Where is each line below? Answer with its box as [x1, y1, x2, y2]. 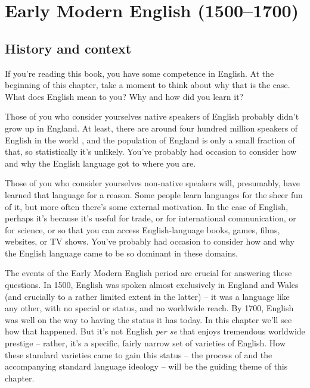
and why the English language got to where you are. [5, 157, 196, 169]
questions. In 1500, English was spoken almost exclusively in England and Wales [5, 279, 299, 291]
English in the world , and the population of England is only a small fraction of [5, 133, 295, 146]
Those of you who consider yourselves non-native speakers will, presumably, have [5, 177, 300, 189]
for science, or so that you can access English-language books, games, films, [5, 223, 280, 236]
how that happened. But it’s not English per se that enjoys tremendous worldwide [5, 325, 305, 337]
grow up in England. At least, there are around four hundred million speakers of [5, 121, 298, 134]
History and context [5, 39, 132, 57]
